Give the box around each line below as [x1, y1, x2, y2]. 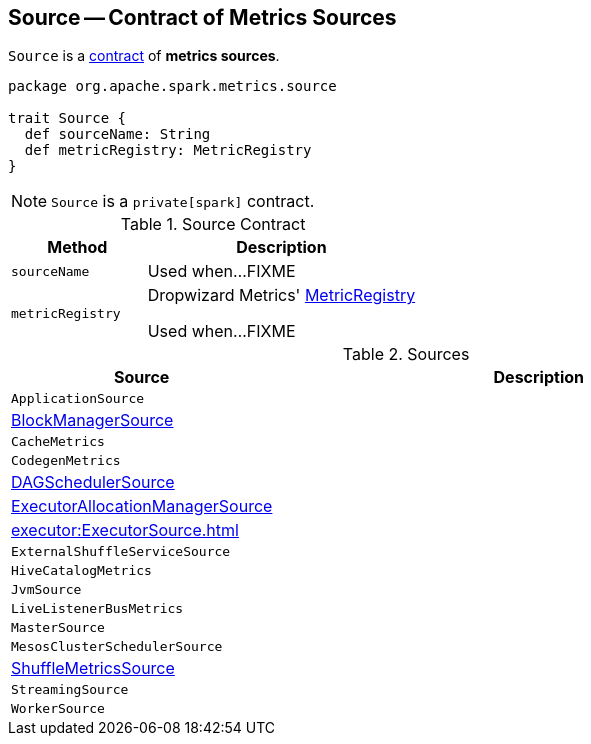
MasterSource [11, 620, 105, 636]
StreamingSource [11, 682, 129, 698]
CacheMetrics [11, 434, 105, 450]
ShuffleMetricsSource [11, 658, 175, 679]
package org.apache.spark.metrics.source [8, 78, 337, 95]
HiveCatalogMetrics [11, 563, 152, 579]
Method [47, 237, 108, 258]
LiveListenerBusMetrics [11, 601, 184, 617]
